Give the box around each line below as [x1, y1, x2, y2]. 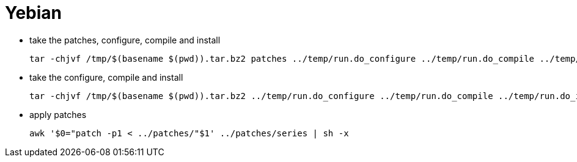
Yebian [5, 2, 62, 23]
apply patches [29, 109, 87, 120]
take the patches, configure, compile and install [29, 34, 221, 45]
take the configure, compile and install [29, 72, 183, 83]
